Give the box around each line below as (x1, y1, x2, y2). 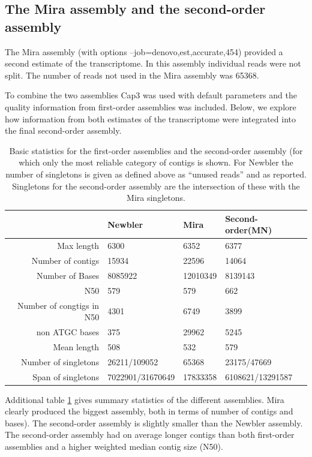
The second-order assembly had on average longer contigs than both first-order (5, 428, 295, 441)
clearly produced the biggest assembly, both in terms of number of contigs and (5, 405, 293, 417)
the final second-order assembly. (5, 124, 122, 137)
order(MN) (225, 224, 272, 236)
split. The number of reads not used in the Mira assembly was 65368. (5, 68, 259, 81)
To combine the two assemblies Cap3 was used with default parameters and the (5, 89, 297, 101)
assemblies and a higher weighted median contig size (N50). (5, 440, 223, 452)
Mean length (53, 340, 100, 353)
